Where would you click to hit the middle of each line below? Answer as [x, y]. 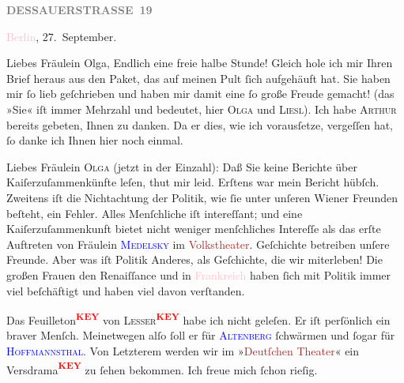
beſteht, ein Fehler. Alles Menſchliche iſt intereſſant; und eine [155, 213]
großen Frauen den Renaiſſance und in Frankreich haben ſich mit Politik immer [199, 274]
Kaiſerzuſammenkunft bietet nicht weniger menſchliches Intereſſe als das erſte [194, 229]
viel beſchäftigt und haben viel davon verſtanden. [126, 290]
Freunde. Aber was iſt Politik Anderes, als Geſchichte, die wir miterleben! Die [194, 259]
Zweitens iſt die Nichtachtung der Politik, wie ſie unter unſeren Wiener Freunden [202, 197]
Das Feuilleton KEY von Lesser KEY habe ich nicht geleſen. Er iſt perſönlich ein [198, 319]
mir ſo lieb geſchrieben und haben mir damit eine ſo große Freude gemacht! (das [200, 94]
